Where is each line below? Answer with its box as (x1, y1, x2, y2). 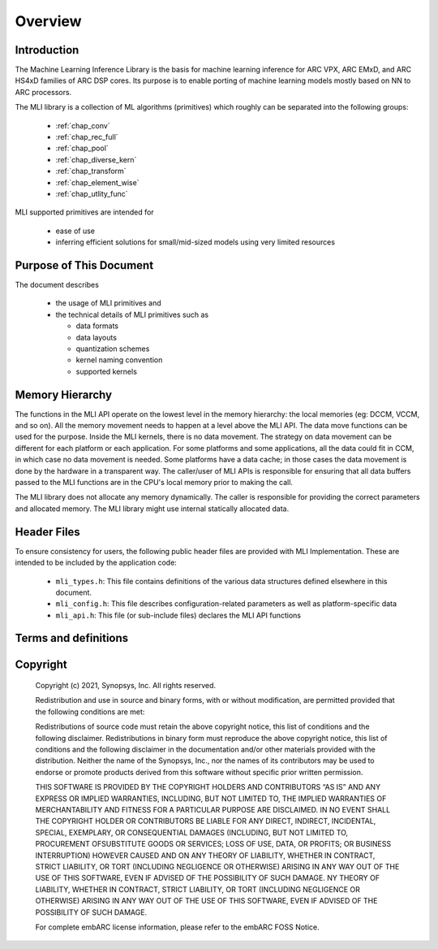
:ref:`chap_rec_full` (55, 132, 118, 142)
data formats (75, 321, 119, 331)
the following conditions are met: (35, 707, 145, 717)
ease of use (55, 226, 95, 236)
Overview (15, 12, 82, 30)
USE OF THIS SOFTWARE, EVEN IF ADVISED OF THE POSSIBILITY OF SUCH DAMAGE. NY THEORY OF (35, 873, 380, 883)
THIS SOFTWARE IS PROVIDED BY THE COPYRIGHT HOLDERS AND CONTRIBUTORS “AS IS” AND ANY (35, 782, 381, 792)
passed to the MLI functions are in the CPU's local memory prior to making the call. (15, 478, 294, 487)
